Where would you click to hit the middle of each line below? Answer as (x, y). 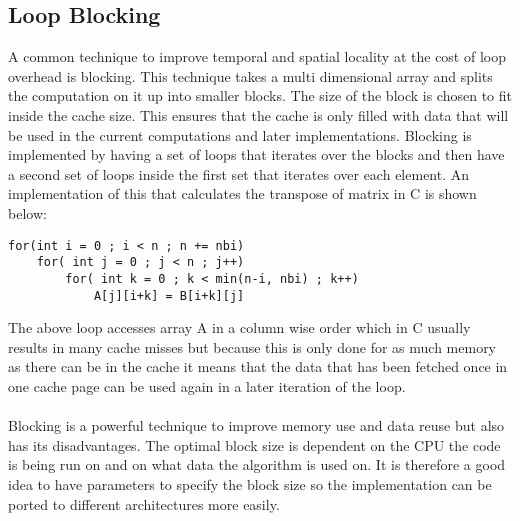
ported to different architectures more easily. (144, 503)
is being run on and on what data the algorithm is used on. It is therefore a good (257, 464)
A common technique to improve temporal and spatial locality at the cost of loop (257, 56)
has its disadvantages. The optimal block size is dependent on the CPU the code (254, 444)
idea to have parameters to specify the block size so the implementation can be (250, 483)
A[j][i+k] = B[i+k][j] (169, 295)
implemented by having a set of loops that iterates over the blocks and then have (256, 154)
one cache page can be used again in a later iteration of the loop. (207, 385)
